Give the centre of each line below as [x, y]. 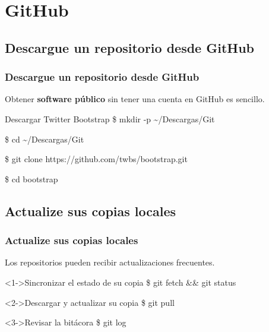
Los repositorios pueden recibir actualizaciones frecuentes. [110, 262]
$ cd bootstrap [31, 178]
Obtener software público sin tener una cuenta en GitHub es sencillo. [135, 99]
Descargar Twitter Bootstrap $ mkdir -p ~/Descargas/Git [110, 118]
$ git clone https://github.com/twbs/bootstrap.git [96, 159]
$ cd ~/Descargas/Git [45, 139]
